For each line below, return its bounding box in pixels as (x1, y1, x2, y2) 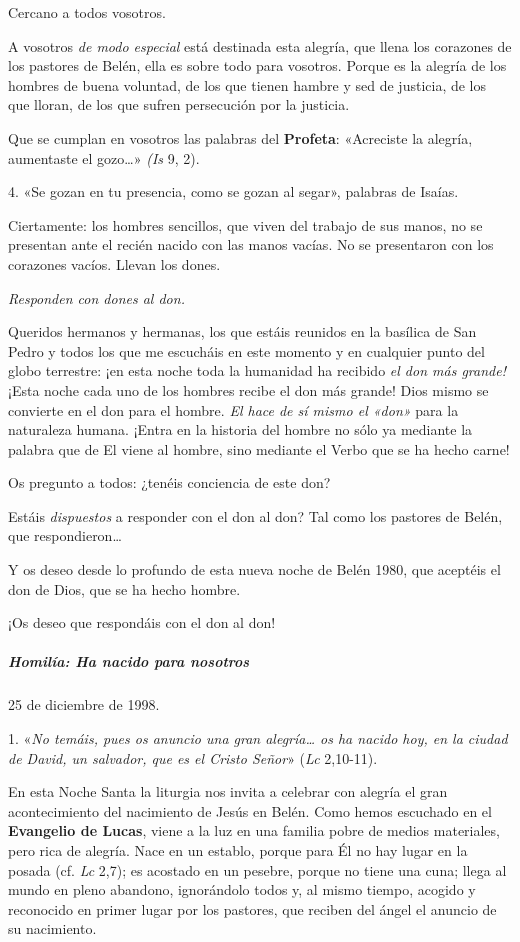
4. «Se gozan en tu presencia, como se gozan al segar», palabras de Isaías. (8, 181, 459, 202)
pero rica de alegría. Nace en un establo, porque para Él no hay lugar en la (8, 839, 468, 860)
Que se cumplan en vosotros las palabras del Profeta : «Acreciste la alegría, (8, 127, 473, 148)
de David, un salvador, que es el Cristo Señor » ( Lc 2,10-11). (8, 747, 378, 768)
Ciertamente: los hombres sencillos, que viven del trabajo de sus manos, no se (8, 214, 483, 235)
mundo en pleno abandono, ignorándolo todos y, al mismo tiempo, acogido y (8, 879, 476, 900)
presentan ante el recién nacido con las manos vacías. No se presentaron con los (8, 234, 494, 255)
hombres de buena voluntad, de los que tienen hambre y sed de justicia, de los (8, 74, 487, 95)
